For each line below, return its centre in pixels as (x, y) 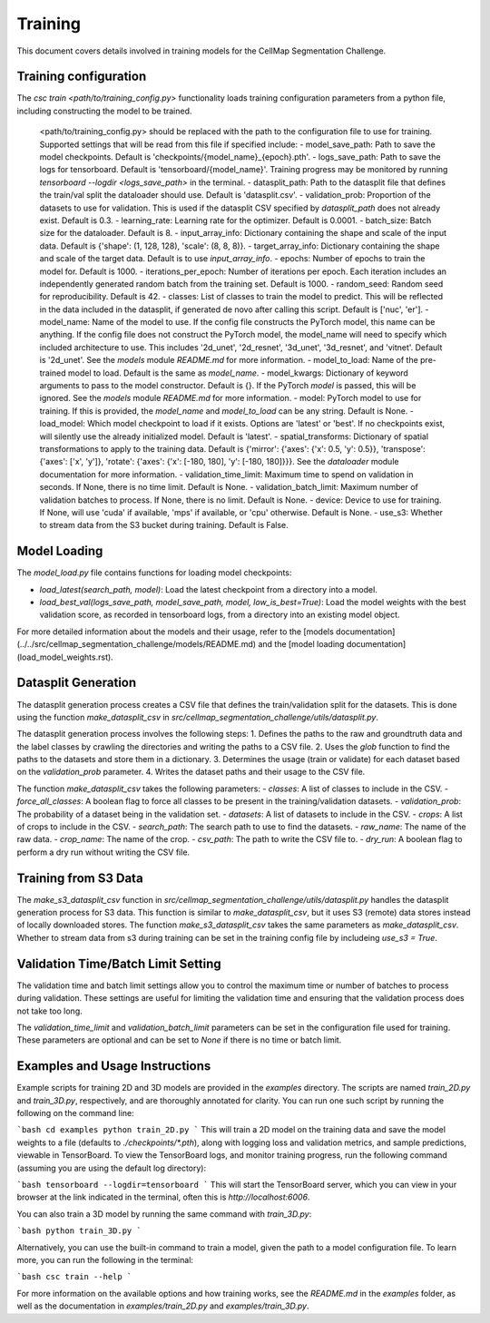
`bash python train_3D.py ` (79, 1231)
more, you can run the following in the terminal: (105, 1259)
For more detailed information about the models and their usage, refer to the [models (176, 632)
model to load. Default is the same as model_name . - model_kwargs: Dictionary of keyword (238, 373)
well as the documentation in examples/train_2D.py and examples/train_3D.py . (163, 1306)
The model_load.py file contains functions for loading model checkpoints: (154, 573)
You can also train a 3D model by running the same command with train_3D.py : (164, 1214)
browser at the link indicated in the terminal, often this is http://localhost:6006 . (163, 1197)
